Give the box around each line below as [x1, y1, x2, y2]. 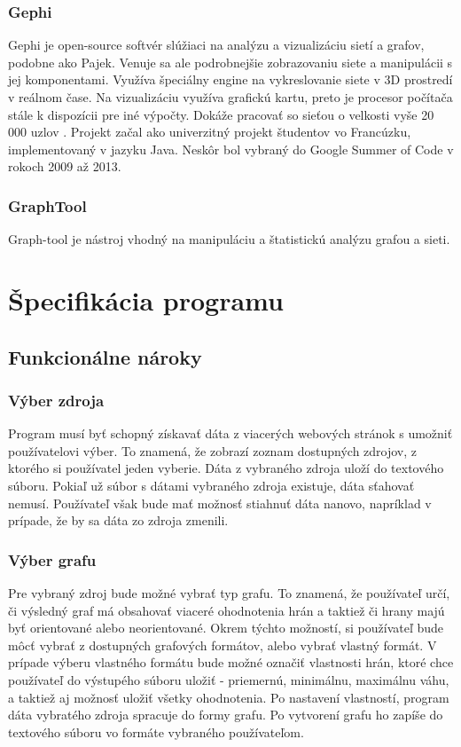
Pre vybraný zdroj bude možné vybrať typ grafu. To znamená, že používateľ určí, [8, 583, 450, 602]
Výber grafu [8, 548, 97, 570]
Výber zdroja [8, 389, 105, 411]
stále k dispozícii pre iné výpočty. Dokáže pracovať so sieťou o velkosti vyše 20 [8, 105, 434, 123]
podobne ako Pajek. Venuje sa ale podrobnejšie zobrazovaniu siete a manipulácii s [8, 52, 453, 71]
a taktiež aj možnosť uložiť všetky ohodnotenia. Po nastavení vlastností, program [8, 688, 449, 706]
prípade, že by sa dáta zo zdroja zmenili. [8, 511, 229, 530]
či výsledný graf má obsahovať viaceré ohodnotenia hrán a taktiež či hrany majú [8, 601, 445, 619]
